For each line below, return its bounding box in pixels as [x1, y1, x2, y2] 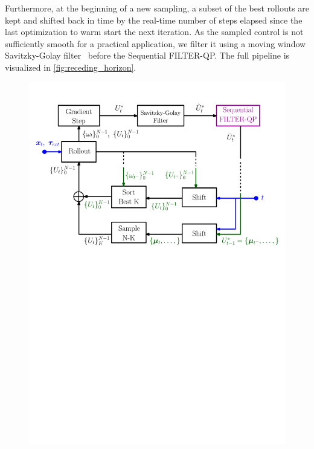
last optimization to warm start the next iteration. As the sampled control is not [5, 25, 304, 38]
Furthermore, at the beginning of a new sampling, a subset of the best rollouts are [5, 2, 310, 14]
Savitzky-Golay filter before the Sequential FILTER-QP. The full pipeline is [5, 49, 290, 62]
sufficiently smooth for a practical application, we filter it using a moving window [5, 37, 306, 50]
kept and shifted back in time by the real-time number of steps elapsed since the [5, 13, 303, 26]
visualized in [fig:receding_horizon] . [5, 60, 136, 73]
